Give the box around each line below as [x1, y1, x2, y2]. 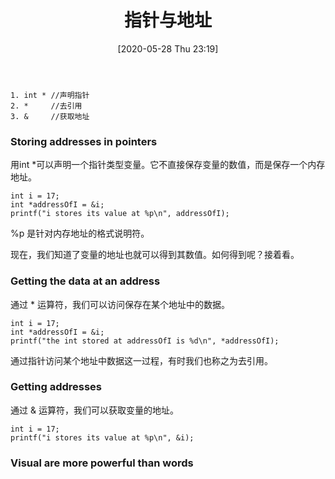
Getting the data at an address [10, 274, 161, 288]
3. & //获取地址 [10, 111, 90, 121]
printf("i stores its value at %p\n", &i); [10, 432, 195, 443]
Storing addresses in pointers [10, 134, 158, 148]
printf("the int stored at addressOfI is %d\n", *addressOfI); [10, 336, 280, 346]
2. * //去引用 [10, 101, 83, 111]
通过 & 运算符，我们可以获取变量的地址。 [10, 404, 179, 416]
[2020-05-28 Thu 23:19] [117, 42, 219, 55]
